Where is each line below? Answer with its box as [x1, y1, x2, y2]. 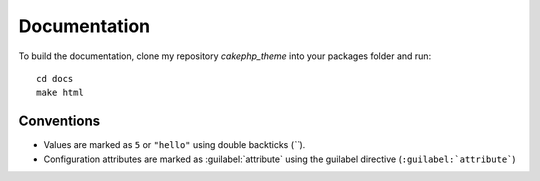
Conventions [18, 113, 101, 130]
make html [36, 87, 84, 99]
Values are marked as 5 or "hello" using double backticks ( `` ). [43, 139, 306, 151]
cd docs [36, 73, 74, 84]
